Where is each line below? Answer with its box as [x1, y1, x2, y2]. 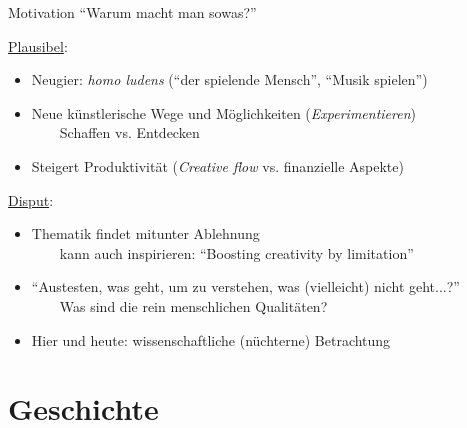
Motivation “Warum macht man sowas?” [8, 2, 257, 22]
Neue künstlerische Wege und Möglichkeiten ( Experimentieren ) [31, 102, 417, 123]
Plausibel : [8, 35, 68, 56]
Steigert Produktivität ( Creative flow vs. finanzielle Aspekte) [31, 155, 404, 176]
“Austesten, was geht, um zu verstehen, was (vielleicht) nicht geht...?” [31, 276, 460, 297]
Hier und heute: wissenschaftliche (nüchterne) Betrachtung [31, 329, 391, 350]
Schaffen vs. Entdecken [59, 122, 200, 143]
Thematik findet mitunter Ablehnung [31, 223, 260, 244]
